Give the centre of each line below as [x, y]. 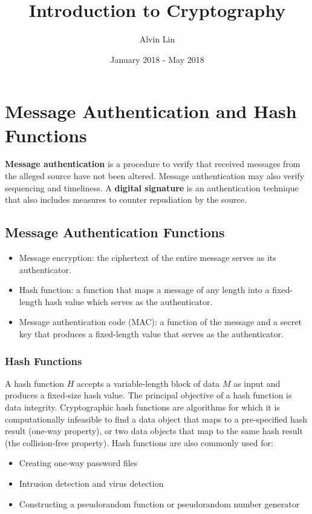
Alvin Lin [157, 39]
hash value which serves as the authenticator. [129, 301]
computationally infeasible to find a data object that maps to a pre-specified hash [156, 419]
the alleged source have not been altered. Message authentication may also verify [155, 176]
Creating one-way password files [78, 463]
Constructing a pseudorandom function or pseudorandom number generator [159, 503]
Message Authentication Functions [115, 232]
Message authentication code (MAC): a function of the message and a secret [160, 322]
